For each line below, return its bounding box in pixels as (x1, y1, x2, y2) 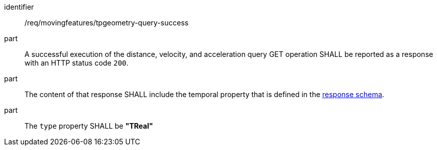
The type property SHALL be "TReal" (25, 122, 153, 130)
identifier (4, 3, 34, 11)
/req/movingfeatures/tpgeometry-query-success (25, 18, 189, 27)
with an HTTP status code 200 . (25, 58, 129, 67)
